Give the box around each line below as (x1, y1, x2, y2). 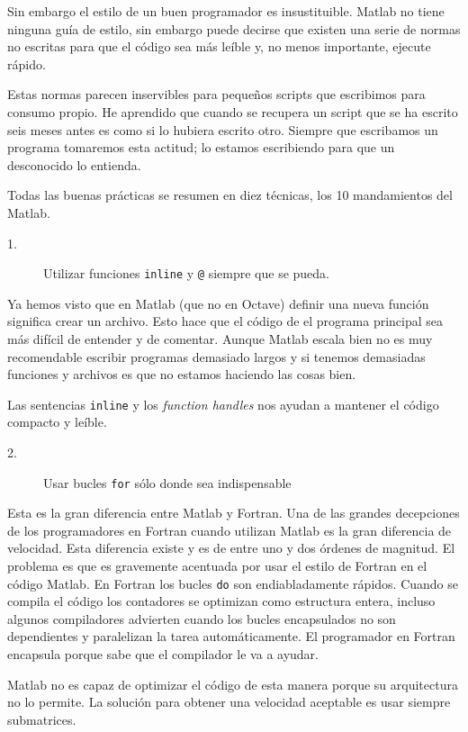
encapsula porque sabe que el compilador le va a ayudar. (7, 645, 319, 664)
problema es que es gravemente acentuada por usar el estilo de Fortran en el (7, 556, 427, 575)
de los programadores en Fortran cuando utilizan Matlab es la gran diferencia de (7, 520, 452, 539)
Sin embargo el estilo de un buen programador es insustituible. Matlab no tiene (7, 2, 445, 20)
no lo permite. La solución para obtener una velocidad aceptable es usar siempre (7, 692, 451, 711)
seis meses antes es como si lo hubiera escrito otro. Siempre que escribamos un (7, 120, 438, 139)
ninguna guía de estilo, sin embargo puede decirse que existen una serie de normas (7, 19, 461, 38)
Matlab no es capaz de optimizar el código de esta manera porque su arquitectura (7, 674, 458, 693)
